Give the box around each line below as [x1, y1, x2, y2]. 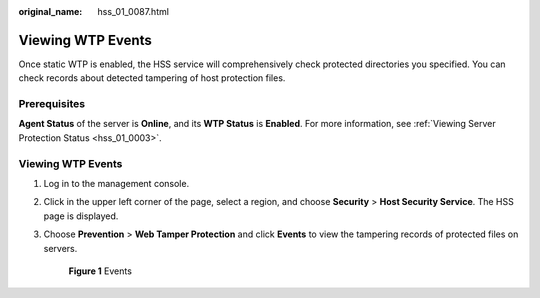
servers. [43, 242, 78, 254]
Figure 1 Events [68, 265, 132, 277]
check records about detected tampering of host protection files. [18, 72, 286, 84]
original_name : [18, 6, 83, 17]
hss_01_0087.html [97, 6, 170, 17]
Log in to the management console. [43, 177, 190, 189]
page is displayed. [43, 210, 119, 222]
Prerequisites [18, 97, 85, 111]
